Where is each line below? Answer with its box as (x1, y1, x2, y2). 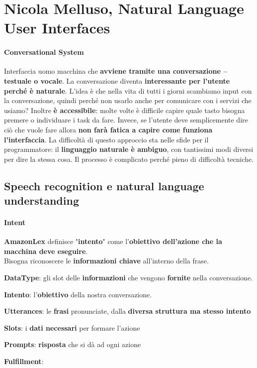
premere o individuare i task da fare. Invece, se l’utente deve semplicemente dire (4, 115, 248, 125)
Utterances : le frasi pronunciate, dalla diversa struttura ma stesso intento (4, 306, 251, 316)
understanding (4, 193, 79, 208)
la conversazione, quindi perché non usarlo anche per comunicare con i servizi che (4, 95, 252, 106)
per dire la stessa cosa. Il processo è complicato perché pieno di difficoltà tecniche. (4, 153, 254, 164)
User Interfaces (4, 17, 110, 38)
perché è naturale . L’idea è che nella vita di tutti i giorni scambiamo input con (4, 85, 252, 96)
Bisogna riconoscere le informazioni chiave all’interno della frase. (4, 255, 209, 266)
